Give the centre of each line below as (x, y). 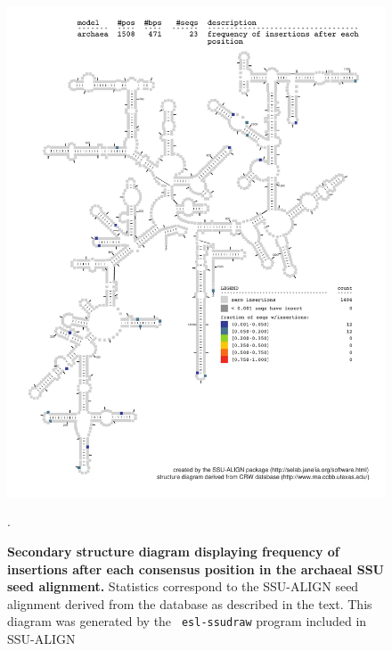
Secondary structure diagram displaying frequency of (173, 552)
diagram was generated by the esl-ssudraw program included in (187, 621)
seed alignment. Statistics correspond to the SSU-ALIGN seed (183, 586)
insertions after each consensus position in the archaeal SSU (196, 569)
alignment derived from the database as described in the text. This (190, 603)
